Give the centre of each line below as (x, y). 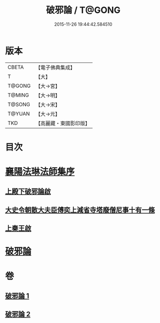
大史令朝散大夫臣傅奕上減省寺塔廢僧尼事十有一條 (80, 210)
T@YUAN (19, 114)
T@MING (18, 95)
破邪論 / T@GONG (83, 10)
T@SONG (19, 104)
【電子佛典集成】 (55, 67)
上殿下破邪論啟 (28, 192)
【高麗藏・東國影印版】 (63, 123)
